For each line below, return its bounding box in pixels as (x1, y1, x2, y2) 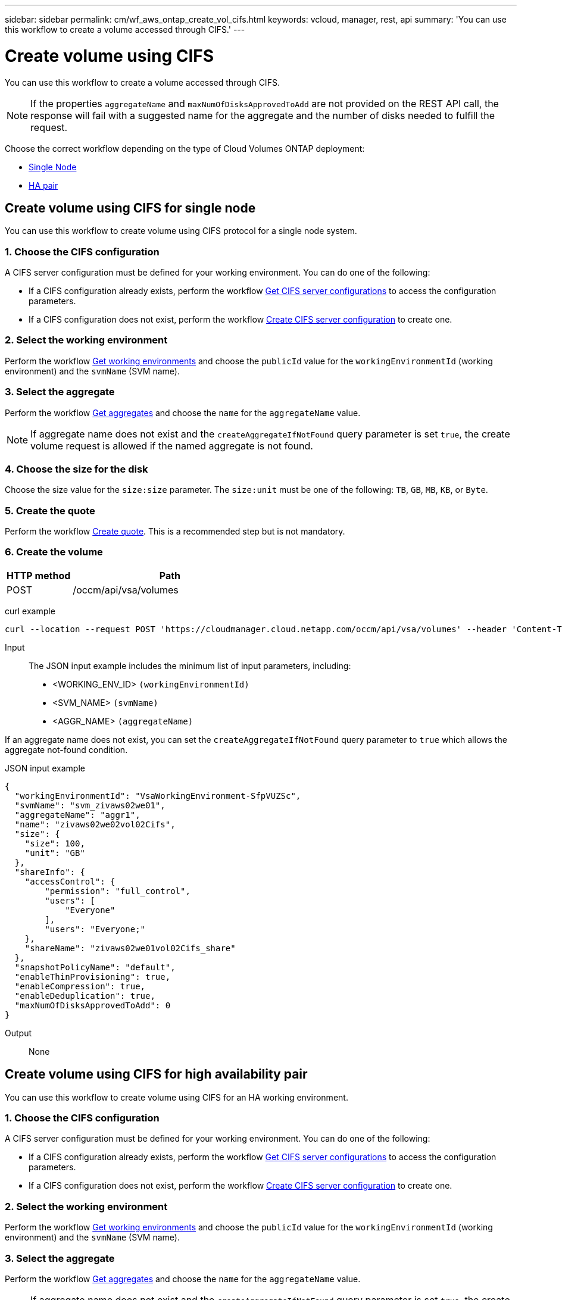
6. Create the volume (5, 546, 103, 558)
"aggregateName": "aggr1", (14, 810, 140, 820)
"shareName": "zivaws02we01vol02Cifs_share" (24, 943, 236, 953)
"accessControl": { (24, 876, 115, 886)
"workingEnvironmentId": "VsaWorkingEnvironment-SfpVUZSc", (14, 790, 301, 801)
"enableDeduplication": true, (14, 990, 155, 1001)
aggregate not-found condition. (5, 744, 128, 755)
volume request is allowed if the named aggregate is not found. (30, 439, 313, 452)
